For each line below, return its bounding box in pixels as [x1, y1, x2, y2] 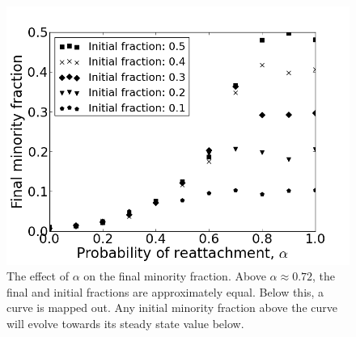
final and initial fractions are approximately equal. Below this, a [6, 283, 324, 300]
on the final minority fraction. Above [83, 267, 266, 284]
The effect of [6, 267, 69, 284]
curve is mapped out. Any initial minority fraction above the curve [6, 299, 337, 316]
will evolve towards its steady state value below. [6, 314, 244, 331]
